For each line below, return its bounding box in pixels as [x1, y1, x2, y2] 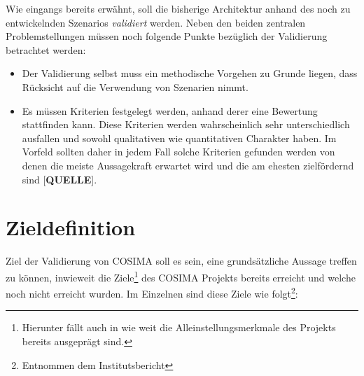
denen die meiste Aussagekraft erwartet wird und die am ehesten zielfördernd [22, 158, 354, 172]
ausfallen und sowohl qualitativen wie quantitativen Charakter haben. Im [22, 130, 337, 145]
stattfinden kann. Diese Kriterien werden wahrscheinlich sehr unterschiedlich [22, 117, 350, 132]
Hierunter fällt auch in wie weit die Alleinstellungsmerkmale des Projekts [22, 320, 336, 335]
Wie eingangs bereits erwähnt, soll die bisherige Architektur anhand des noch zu [6, 1, 351, 15]
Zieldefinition [6, 213, 136, 242]
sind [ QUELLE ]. [22, 172, 97, 186]
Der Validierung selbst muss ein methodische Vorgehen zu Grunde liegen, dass [22, 66, 358, 81]
